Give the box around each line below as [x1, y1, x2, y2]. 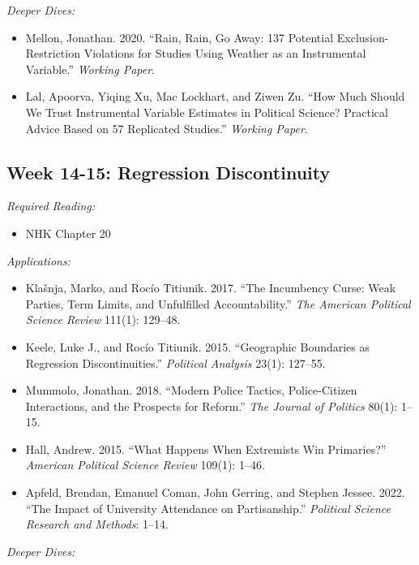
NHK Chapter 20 [25, 224, 111, 241]
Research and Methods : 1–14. [25, 515, 169, 533]
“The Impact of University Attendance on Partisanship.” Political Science [25, 499, 391, 516]
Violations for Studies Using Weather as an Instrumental [83, 45, 366, 62]
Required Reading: [6, 197, 95, 214]
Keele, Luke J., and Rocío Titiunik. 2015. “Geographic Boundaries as [25, 338, 370, 355]
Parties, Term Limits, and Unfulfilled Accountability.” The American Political [25, 295, 411, 312]
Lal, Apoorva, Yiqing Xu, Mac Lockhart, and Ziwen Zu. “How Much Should [25, 88, 405, 105]
